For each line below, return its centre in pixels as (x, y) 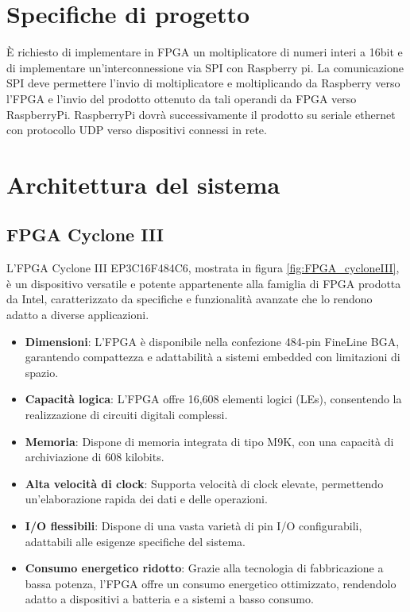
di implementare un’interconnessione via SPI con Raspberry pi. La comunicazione (205, 67)
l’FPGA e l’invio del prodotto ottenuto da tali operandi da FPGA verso (182, 98)
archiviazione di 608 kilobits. (95, 457)
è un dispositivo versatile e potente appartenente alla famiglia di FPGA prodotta (204, 283)
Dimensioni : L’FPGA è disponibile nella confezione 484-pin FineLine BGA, (212, 341)
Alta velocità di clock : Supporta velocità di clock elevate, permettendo (204, 483)
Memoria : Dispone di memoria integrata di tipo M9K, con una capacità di (209, 441)
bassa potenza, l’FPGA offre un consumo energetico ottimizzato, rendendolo (211, 583)
